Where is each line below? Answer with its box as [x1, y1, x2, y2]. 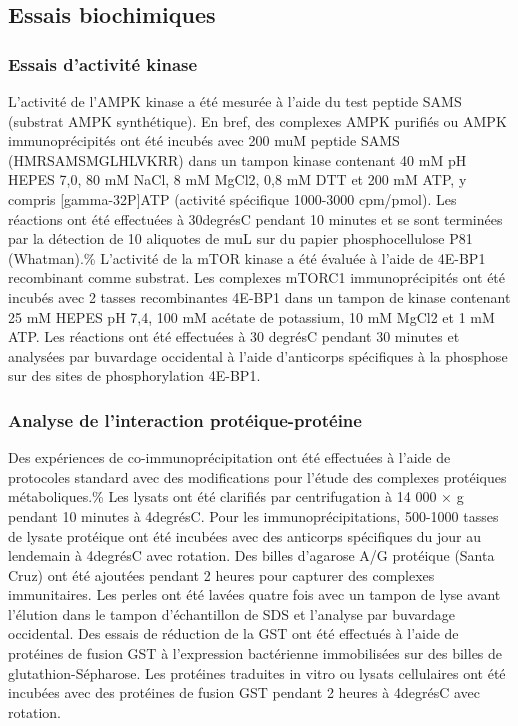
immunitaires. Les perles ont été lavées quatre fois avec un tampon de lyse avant [8, 584, 501, 605]
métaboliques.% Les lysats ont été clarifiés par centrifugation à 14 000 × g [8, 486, 464, 507]
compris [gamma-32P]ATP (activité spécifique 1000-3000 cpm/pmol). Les [8, 188, 457, 209]
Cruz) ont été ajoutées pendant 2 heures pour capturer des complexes [8, 564, 435, 585]
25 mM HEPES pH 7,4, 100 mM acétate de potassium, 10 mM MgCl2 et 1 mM [8, 306, 495, 327]
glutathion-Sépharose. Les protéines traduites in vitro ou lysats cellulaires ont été [8, 662, 506, 683]
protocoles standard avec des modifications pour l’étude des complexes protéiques [8, 466, 507, 487]
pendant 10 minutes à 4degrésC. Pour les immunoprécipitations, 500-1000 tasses [8, 505, 499, 526]
